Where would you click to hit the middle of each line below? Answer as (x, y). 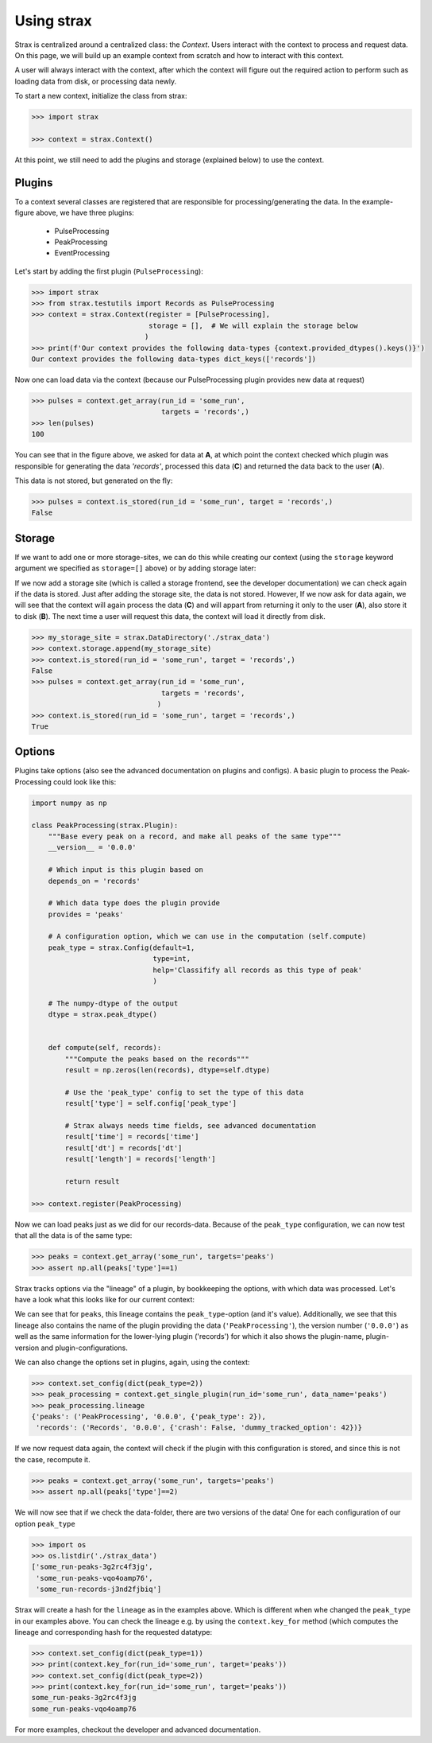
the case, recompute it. (52, 1459)
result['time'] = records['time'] (132, 1137)
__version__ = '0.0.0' (92, 848)
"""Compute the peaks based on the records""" (157, 1059)
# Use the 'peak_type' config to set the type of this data (184, 1092)
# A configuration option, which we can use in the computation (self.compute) (207, 936)
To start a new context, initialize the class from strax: (101, 96)
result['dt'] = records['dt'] (123, 1148)
